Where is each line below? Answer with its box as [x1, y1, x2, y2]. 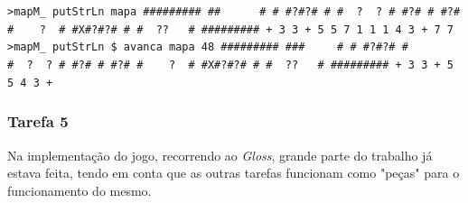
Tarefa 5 [7, 110, 69, 133]
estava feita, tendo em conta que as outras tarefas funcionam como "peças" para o [7, 163, 460, 182]
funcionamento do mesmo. [7, 180, 152, 199]
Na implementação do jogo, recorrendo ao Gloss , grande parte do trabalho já [7, 145, 433, 164]
